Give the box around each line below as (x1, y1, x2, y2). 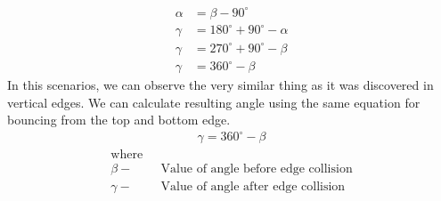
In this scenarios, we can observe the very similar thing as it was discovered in (7, 76, 434, 94)
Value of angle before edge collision (160, 163, 353, 176)
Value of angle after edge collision (160, 180, 346, 193)
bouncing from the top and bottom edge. (7, 110, 231, 129)
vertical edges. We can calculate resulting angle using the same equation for (7, 92, 421, 111)
